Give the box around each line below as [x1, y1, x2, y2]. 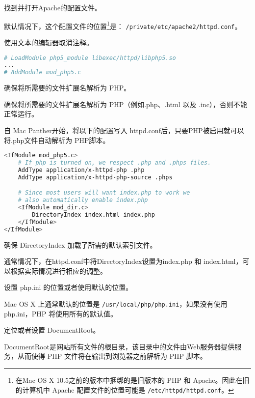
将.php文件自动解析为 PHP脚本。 [4, 135, 110, 145]
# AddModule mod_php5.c [4, 69, 81, 76]
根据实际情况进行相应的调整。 [10, 265, 107, 276]
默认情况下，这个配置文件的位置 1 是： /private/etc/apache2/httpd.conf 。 [4, 19, 242, 31]
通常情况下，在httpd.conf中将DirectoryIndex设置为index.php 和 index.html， [4, 256, 243, 266]
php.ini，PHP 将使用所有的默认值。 [4, 308, 118, 318]
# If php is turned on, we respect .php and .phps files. [18, 159, 211, 166]
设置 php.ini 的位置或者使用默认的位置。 [4, 282, 133, 292]
